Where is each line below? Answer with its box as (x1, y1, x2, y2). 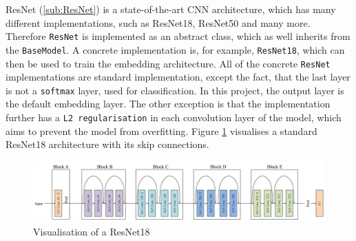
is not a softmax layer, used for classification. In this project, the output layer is (6, 83, 344, 97)
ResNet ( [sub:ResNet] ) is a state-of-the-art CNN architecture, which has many (6, 2, 336, 16)
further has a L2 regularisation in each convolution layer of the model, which (6, 110, 342, 124)
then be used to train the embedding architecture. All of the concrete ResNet (6, 56, 331, 70)
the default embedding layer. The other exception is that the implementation (6, 96, 331, 111)
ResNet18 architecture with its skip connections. (6, 137, 209, 151)
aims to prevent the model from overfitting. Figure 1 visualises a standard (6, 123, 317, 138)
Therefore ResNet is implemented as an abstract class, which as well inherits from (6, 29, 350, 43)
